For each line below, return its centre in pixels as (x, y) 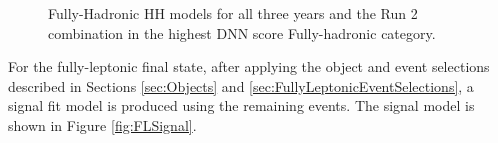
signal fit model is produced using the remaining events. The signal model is (241, 105)
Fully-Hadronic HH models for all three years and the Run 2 (233, 13)
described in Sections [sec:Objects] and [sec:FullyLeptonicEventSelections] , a (241, 85)
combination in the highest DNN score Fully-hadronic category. (242, 32)
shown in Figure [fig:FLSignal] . (102, 124)
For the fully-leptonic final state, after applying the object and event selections (249, 66)
